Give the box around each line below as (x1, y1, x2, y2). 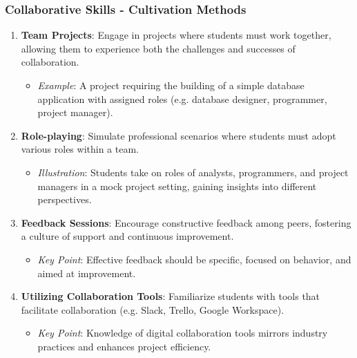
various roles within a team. (21, 142, 139, 156)
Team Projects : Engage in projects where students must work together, (21, 28, 331, 42)
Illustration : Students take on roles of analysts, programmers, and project (37, 164, 349, 179)
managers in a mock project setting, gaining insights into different (37, 178, 317, 193)
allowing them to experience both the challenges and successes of (21, 41, 296, 55)
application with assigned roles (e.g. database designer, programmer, (37, 91, 327, 106)
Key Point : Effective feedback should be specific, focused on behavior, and (37, 252, 351, 266)
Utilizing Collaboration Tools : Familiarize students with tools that (21, 289, 320, 303)
